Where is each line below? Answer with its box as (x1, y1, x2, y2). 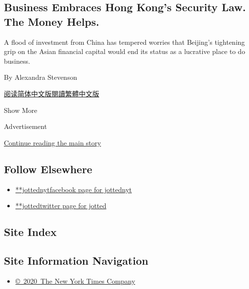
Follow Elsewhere (4, 161, 92, 176)
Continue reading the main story (4, 137, 101, 147)
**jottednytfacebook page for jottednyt (15, 184, 132, 194)
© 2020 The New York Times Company (15, 275, 135, 286)
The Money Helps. (4, 14, 99, 29)
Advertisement (4, 121, 47, 131)
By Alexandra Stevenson (4, 72, 77, 82)
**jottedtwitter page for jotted (15, 200, 107, 211)
